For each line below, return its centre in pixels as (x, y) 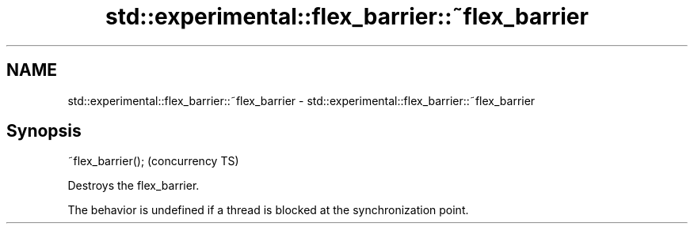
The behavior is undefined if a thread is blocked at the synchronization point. (268, 210)
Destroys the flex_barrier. (133, 186)
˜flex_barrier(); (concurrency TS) (153, 161)
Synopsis (44, 131)
